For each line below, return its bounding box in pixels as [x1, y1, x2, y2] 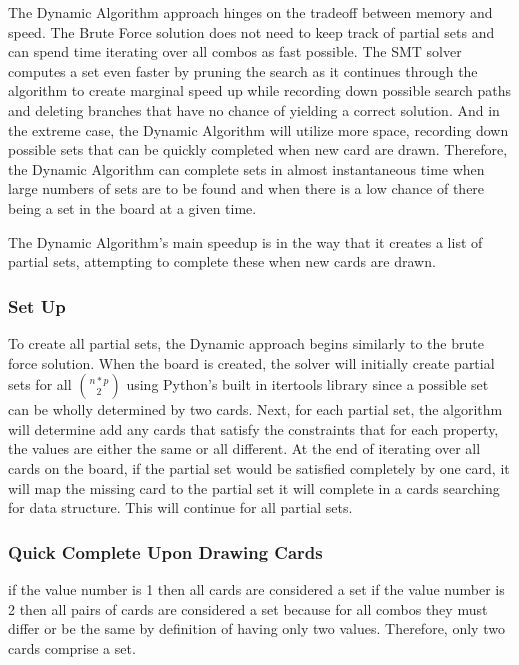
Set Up [8, 293, 66, 318]
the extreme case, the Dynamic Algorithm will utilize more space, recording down [8, 119, 509, 140]
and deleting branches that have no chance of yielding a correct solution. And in [8, 99, 500, 120]
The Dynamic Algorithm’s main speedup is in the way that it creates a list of [8, 231, 483, 252]
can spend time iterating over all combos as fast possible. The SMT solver [8, 41, 462, 62]
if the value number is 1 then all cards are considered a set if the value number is [8, 578, 505, 599]
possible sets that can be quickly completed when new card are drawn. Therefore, [8, 139, 508, 160]
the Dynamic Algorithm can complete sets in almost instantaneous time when [8, 158, 485, 179]
